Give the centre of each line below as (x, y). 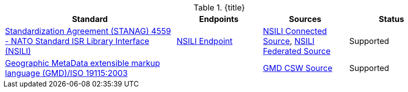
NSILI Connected (295, 31)
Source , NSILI (289, 41)
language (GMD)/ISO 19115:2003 (66, 73)
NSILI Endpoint (205, 41)
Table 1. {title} (219, 7)
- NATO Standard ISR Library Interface (77, 41)
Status (391, 19)
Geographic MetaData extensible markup (83, 63)
